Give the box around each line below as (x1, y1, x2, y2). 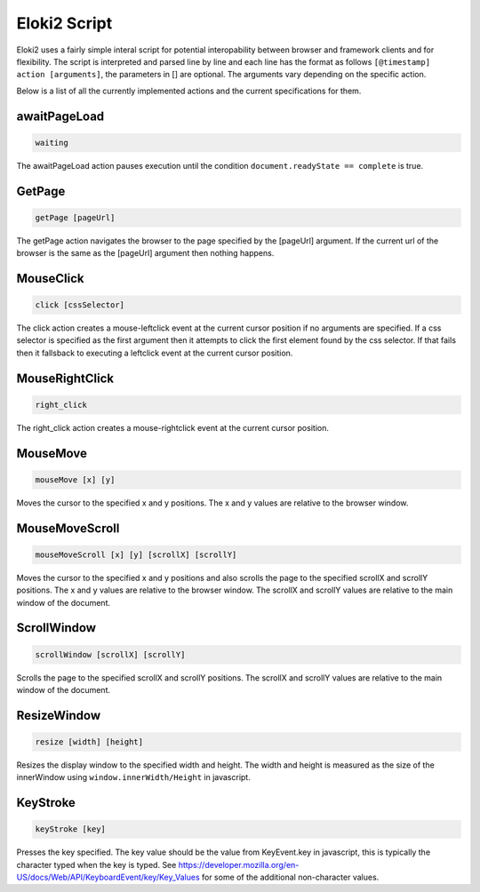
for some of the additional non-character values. (201, 872, 380, 883)
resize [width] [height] (35, 737, 144, 746)
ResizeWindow (16, 707, 101, 723)
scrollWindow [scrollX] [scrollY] (35, 649, 186, 659)
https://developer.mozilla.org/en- (178, 859, 300, 870)
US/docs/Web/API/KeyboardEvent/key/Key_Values (16, 872, 200, 883)
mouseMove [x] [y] (35, 474, 116, 484)
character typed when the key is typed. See (16, 859, 177, 870)
